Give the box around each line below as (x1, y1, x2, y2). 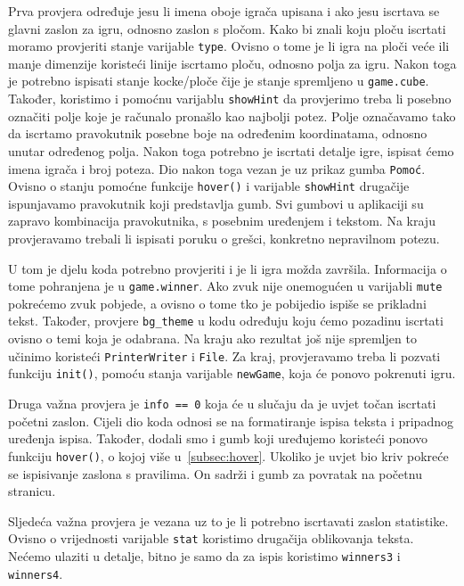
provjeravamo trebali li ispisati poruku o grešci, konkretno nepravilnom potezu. (8, 229, 440, 248)
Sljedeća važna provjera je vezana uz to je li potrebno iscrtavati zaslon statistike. (8, 511, 449, 530)
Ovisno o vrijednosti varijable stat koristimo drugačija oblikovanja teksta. (8, 529, 414, 548)
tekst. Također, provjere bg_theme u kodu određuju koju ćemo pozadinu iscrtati (8, 311, 444, 330)
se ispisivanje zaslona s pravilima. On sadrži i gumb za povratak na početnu (8, 464, 422, 483)
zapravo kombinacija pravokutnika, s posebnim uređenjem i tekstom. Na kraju (8, 211, 436, 230)
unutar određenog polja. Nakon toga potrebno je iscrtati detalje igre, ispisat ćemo (8, 141, 454, 160)
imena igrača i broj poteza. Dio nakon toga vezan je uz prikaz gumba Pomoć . (8, 159, 426, 177)
